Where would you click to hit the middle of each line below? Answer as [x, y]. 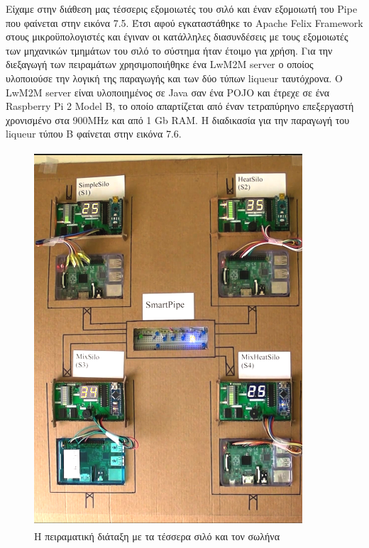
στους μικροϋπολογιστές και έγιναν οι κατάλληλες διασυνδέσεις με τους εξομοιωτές [177, 37]
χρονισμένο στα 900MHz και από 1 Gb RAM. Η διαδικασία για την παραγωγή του [178, 119]
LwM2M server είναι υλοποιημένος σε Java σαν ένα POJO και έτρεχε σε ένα [168, 92]
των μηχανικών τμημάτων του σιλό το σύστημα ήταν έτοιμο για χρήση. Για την [169, 50]
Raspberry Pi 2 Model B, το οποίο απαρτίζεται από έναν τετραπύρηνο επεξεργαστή [180, 106]
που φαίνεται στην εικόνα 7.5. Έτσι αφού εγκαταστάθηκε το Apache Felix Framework [184, 22]
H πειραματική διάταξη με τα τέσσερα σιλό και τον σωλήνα [157, 536]
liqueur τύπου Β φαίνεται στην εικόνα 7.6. [94, 134]
